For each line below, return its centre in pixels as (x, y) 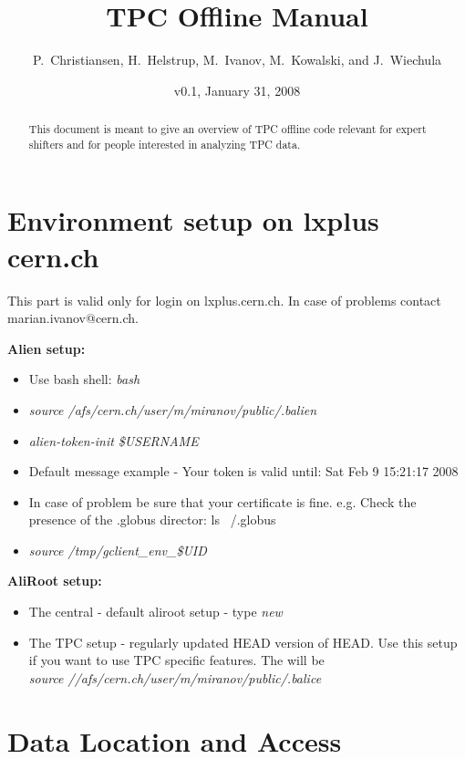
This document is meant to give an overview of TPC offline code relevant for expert (227, 129)
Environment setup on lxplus (193, 220)
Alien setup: (46, 348)
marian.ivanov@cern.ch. (73, 318)
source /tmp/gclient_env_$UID (118, 550)
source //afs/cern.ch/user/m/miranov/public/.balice (175, 677)
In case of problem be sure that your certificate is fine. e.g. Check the (222, 501)
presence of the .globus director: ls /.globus (152, 520)
